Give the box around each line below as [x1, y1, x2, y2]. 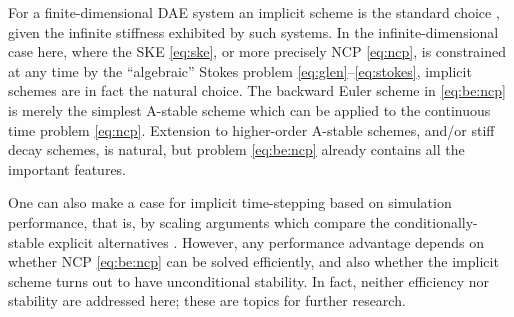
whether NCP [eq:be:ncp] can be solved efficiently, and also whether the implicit [8, 251, 499, 272]
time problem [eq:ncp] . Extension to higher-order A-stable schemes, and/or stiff [8, 119, 495, 140]
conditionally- [394, 211, 478, 232]
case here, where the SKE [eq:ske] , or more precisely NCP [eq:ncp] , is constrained [8, 41, 506, 62]
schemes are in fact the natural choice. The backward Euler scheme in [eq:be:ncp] [8, 80, 506, 101]
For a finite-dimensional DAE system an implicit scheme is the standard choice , [8, 2, 500, 22]
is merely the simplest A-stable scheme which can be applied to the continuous [8, 99, 491, 120]
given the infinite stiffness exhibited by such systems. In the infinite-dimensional [8, 21, 499, 42]
